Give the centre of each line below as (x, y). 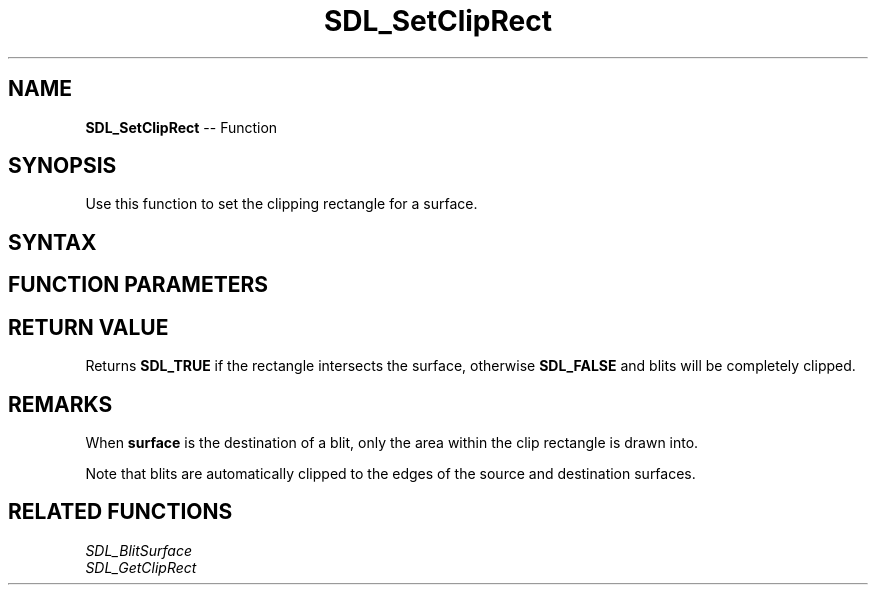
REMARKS (60, 404)
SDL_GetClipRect (141, 567)
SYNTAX (52, 242)
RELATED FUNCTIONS (120, 512)
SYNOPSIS (62, 166)
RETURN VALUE (88, 327)
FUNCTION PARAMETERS (138, 285)
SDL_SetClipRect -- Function (181, 127)
